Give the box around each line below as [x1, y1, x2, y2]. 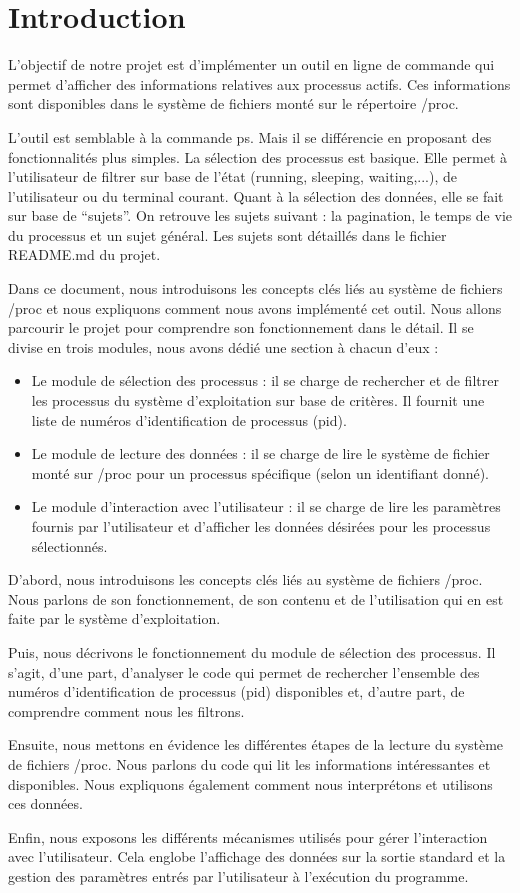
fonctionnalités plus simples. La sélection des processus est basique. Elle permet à [8, 146, 508, 167]
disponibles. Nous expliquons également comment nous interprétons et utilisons [8, 773, 493, 794]
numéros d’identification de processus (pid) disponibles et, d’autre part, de [8, 681, 465, 702]
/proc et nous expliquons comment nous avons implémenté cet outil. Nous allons [8, 297, 502, 318]
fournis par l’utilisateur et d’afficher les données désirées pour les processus [31, 516, 491, 536]
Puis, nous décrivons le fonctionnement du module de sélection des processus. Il [8, 641, 496, 662]
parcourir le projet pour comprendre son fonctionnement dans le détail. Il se [8, 317, 474, 338]
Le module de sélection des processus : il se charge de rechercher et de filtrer [31, 370, 499, 391]
